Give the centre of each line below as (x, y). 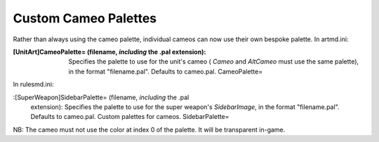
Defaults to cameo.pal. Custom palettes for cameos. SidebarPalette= (130, 117)
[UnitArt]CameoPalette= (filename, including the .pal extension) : (109, 52)
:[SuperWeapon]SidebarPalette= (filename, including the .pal (101, 97)
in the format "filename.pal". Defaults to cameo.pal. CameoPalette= (166, 71)
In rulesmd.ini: (33, 85)
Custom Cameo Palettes (85, 18)
